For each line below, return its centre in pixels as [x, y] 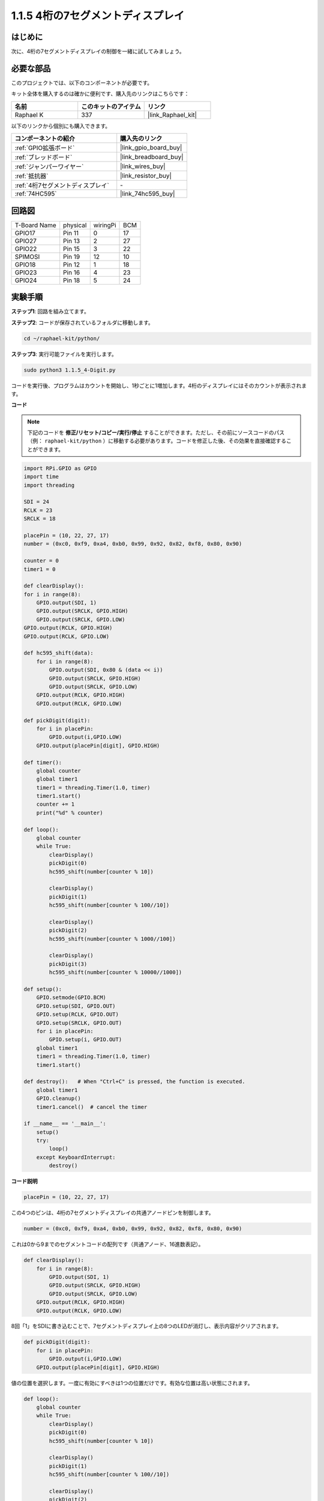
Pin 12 [72, 264]
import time [41, 477]
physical [75, 225]
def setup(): [43, 989]
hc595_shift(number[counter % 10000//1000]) [115, 972]
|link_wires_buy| [143, 166]
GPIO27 [26, 241]
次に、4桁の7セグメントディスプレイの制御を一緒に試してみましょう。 [98, 52]
